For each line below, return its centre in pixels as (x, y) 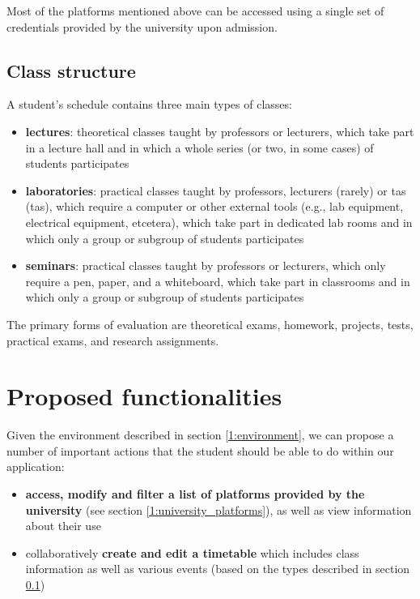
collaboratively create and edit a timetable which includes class (192, 552)
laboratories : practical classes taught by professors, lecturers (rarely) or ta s (216, 190)
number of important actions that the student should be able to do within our (200, 450)
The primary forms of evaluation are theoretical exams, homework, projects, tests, (210, 324)
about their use (63, 526)
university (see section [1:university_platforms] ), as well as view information (218, 509)
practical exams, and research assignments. (113, 340)
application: (36, 466)
